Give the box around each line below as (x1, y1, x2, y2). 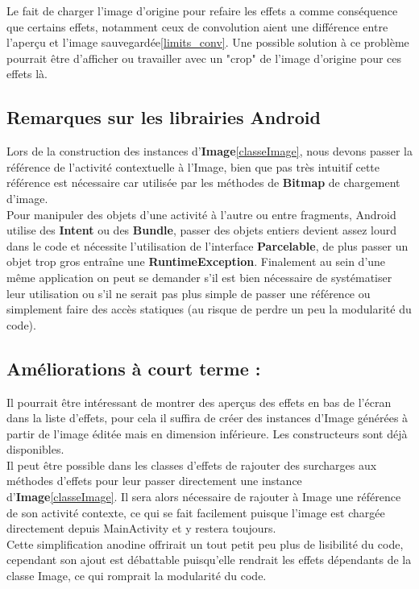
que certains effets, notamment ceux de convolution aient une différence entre (6, 18, 388, 35)
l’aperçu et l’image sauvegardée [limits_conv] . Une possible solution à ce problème (6, 34, 409, 51)
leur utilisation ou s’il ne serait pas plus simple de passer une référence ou (6, 284, 371, 301)
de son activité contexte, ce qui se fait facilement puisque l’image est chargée (6, 504, 385, 521)
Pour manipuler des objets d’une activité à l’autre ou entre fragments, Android (6, 205, 396, 222)
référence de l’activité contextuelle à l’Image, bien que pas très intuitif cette (6, 158, 380, 175)
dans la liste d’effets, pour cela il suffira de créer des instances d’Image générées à (6, 409, 409, 426)
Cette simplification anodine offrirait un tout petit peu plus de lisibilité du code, (6, 535, 404, 552)
